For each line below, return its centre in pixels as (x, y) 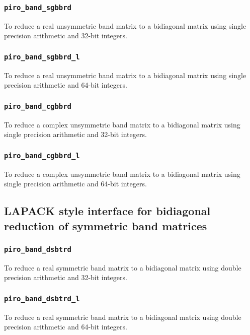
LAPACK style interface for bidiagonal (107, 211)
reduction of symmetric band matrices (106, 225)
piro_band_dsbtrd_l (42, 298)
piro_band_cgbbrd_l (42, 155)
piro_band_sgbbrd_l (42, 57)
